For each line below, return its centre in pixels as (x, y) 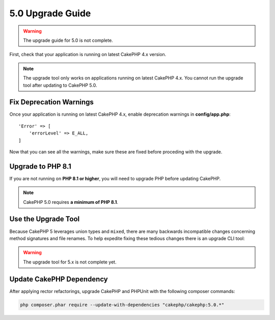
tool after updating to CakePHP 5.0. (60, 85)
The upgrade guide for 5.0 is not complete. (68, 40)
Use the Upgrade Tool (45, 219)
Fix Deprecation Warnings (52, 102)
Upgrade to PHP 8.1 (40, 166)
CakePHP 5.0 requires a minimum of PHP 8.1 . (71, 202)
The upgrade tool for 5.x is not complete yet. (70, 262)
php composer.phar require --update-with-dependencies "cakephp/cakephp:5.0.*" (122, 305)
